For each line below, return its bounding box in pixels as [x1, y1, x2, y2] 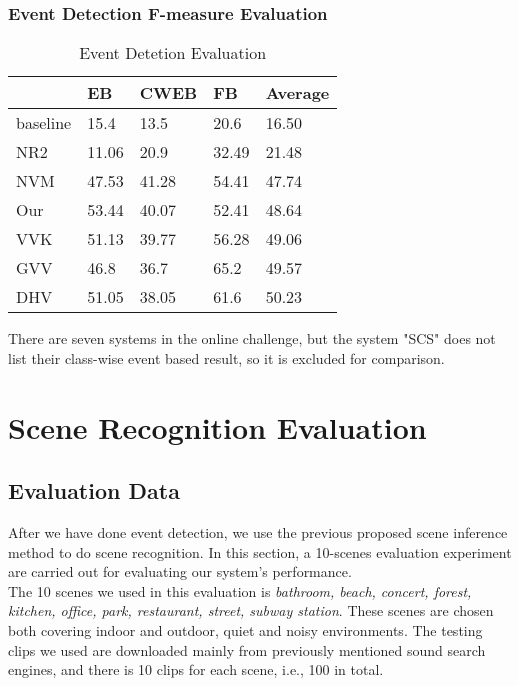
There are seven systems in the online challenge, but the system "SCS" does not [8, 328, 496, 349]
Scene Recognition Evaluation [8, 406, 427, 447]
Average [265, 81, 330, 105]
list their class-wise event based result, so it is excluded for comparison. [8, 347, 445, 368]
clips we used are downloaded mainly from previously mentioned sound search [8, 639, 486, 660]
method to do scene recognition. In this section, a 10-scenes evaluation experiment [8, 541, 512, 562]
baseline [16, 111, 72, 135]
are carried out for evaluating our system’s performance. [8, 561, 352, 582]
